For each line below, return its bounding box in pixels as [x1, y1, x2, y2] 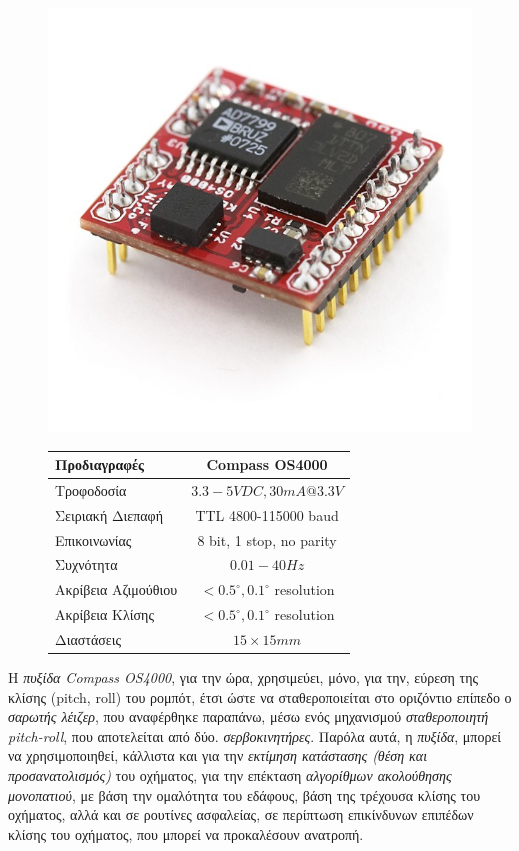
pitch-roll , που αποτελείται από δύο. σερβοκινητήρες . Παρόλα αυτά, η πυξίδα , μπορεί [8, 725, 502, 746]
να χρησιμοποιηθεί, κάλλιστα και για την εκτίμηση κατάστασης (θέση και [8, 745, 428, 766]
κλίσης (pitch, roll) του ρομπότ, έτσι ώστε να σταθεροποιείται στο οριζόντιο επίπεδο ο [8, 686, 512, 707]
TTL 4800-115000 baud [195, 504, 339, 525]
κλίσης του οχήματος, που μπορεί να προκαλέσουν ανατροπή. [8, 823, 364, 844]
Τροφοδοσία [55, 479, 127, 500]
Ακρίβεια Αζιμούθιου [55, 579, 178, 600]
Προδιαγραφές [55, 454, 144, 475]
